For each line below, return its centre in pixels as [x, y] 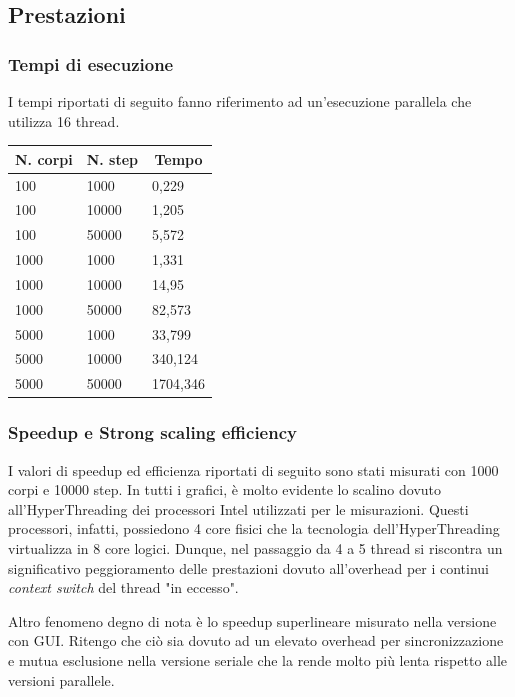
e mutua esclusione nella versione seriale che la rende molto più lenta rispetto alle [258, 659]
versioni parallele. [61, 679]
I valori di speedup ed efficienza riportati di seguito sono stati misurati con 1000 [253, 469]
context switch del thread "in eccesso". [123, 587]
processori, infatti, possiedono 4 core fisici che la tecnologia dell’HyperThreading [254, 528]
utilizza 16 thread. [64, 120]
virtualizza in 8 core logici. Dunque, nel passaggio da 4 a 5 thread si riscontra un [255, 547]
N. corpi [44, 158]
